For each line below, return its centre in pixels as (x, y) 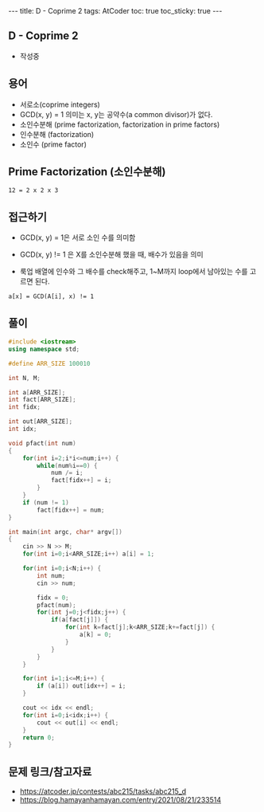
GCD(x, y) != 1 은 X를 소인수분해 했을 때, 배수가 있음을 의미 (112, 255)
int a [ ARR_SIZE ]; (37, 392)
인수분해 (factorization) (57, 134)
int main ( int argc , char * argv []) (66, 532)
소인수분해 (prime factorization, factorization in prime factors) (120, 124)
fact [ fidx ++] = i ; (81, 481)
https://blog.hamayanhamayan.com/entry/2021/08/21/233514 (120, 800)
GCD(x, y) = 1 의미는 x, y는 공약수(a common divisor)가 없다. (116, 114)
